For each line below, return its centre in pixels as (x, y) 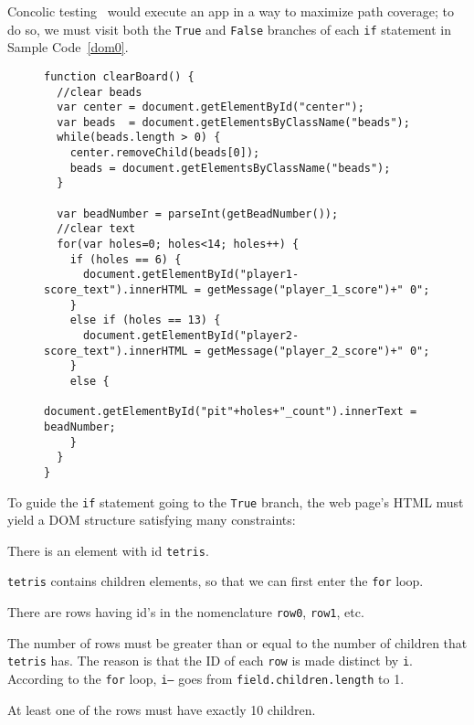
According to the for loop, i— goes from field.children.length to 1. (206, 679)
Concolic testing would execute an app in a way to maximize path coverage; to (231, 11)
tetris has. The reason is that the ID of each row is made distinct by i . (210, 661)
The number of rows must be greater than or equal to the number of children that (237, 642)
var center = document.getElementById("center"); (211, 107)
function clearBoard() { (119, 76)
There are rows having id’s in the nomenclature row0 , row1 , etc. (186, 612)
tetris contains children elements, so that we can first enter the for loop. (216, 581)
